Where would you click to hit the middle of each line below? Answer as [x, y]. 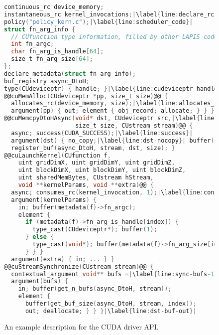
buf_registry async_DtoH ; [47, 81]
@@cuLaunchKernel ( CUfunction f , [57, 155]
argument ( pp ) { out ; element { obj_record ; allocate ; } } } [113, 111]
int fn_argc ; [33, 44]
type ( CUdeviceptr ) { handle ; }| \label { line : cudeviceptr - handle [111, 88]
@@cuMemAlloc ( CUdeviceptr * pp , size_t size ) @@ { [86, 96]
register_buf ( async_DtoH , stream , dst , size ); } [93, 148]
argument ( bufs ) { [40, 281]
